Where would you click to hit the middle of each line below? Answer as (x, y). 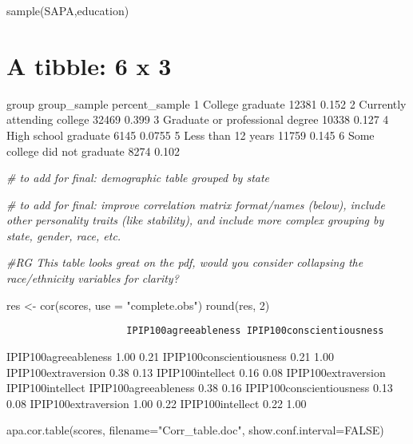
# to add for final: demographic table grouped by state (138, 178)
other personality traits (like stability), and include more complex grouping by (195, 220)
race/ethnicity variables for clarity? (93, 278)
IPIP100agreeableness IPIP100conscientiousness (255, 331)
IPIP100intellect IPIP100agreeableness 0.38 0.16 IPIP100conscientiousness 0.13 (200, 388)
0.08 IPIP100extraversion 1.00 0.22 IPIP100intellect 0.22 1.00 (157, 403)
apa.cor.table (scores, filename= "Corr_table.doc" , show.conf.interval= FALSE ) (195, 430)
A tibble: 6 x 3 (89, 65)
